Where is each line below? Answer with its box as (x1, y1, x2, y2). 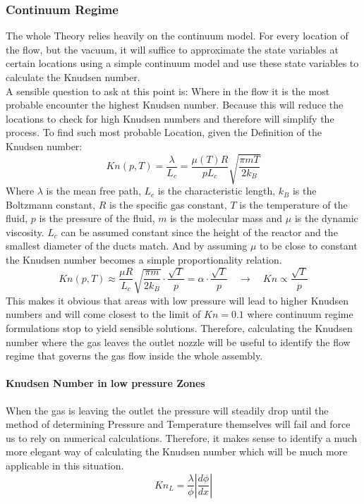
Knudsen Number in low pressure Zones (6, 376, 205, 391)
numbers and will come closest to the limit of (6, 307, 201, 321)
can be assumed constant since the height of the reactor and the (61, 224, 338, 239)
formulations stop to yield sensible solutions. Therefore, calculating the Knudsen (6, 321, 353, 336)
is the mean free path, (46, 183, 141, 198)
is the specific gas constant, (109, 197, 227, 211)
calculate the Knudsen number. (6, 70, 140, 84)
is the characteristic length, (157, 183, 276, 198)
